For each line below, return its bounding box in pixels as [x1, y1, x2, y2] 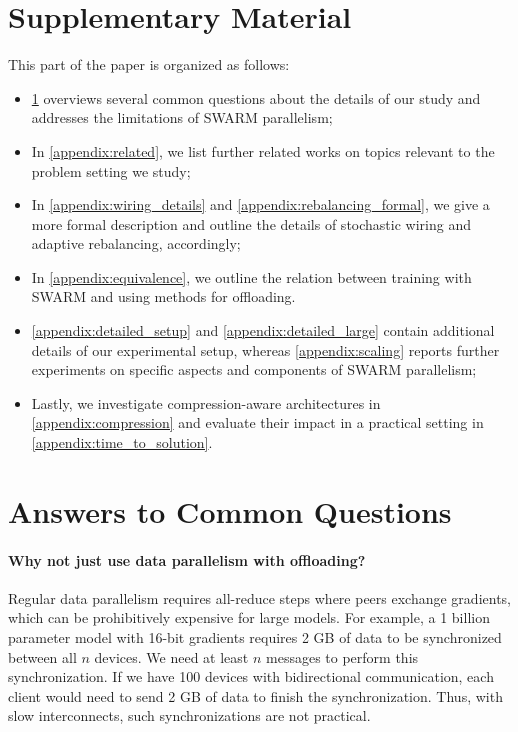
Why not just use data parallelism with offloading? [8, 549, 366, 570]
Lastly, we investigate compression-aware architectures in [31, 392, 381, 413]
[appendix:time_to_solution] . [31, 432, 213, 453]
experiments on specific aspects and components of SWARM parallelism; [31, 359, 477, 380]
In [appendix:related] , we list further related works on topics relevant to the [31, 140, 495, 161]
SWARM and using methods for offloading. [31, 286, 296, 307]
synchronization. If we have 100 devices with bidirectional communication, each [8, 666, 494, 687]
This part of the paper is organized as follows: [8, 54, 290, 75]
